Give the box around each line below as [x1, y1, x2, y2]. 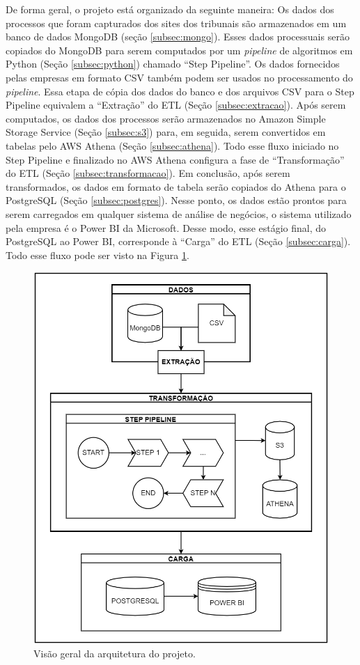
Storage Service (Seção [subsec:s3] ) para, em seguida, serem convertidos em [6, 125, 326, 139]
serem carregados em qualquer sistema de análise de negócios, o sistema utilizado [6, 206, 352, 221]
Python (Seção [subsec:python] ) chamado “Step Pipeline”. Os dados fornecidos [6, 56, 340, 71]
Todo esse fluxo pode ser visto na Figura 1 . [6, 247, 189, 262]
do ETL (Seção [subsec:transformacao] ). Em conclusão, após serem [6, 166, 290, 180]
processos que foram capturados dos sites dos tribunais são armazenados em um [6, 15, 347, 30]
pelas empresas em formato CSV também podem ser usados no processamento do [6, 70, 353, 84]
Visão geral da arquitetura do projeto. [33, 646, 196, 661]
